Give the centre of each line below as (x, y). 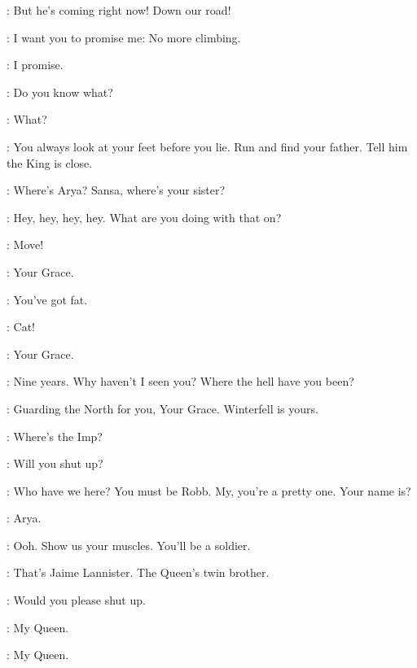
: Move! (25, 244)
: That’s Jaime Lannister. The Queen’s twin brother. (138, 572)
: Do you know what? (60, 92)
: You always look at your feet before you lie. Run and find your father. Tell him (207, 146)
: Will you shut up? (55, 463)
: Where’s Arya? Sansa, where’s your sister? (116, 190)
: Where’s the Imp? (55, 436)
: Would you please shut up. (76, 600)
